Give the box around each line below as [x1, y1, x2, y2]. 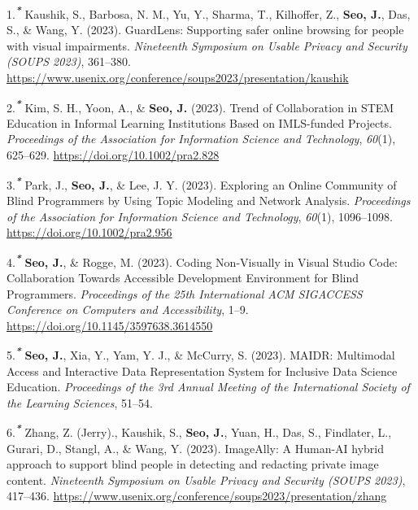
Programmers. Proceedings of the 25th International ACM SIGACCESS [7, 285, 363, 302]
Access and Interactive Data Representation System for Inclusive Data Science [7, 362, 398, 379]
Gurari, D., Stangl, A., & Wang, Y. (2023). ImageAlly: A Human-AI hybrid [7, 439, 385, 456]
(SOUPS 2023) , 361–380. [7, 53, 131, 70]
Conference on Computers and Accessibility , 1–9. [7, 301, 249, 318]
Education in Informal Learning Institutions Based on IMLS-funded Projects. [7, 114, 392, 131]
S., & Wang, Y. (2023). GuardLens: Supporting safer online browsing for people [7, 21, 404, 38]
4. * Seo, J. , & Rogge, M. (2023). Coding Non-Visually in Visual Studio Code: [7, 251, 398, 270]
